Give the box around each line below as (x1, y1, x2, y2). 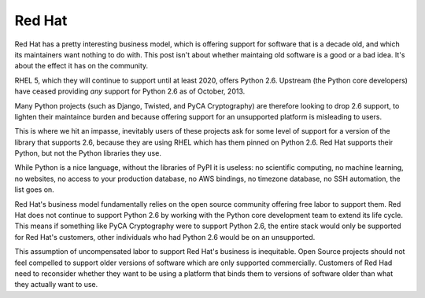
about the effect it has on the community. (14, 61, 149, 71)
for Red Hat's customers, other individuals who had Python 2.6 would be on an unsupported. (14, 232, 316, 241)
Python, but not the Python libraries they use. (14, 149, 161, 158)
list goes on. (14, 185, 54, 194)
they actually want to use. (14, 280, 98, 289)
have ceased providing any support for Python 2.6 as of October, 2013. (14, 86, 246, 96)
